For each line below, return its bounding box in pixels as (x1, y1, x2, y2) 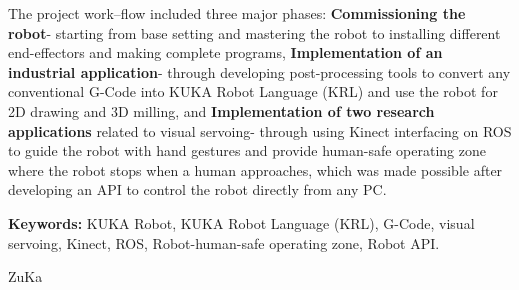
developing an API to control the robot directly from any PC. (8, 179, 387, 200)
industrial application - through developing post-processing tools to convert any (8, 61, 511, 82)
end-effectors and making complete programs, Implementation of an (8, 42, 443, 63)
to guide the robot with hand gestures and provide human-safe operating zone (8, 140, 486, 161)
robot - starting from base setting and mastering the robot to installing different (8, 22, 501, 43)
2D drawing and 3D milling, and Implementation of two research (8, 100, 435, 121)
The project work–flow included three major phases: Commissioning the (8, 3, 466, 23)
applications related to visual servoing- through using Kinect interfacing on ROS (8, 120, 512, 141)
